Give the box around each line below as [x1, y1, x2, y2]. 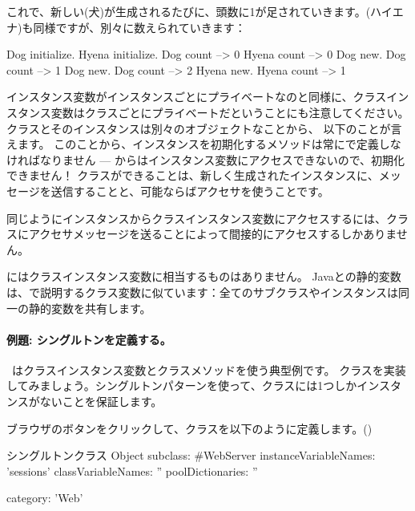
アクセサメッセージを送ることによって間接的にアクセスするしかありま [28, 225, 397, 242]
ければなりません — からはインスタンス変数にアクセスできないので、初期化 [6, 151, 405, 168]
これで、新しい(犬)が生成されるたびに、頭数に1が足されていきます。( [6, 3, 371, 19]
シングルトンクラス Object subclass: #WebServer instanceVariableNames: [6, 447, 376, 464]
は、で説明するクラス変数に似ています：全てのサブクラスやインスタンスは [6, 283, 398, 300]
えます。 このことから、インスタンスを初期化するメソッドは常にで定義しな [6, 136, 401, 152]
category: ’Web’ [6, 489, 83, 506]
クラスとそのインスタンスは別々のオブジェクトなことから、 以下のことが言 [6, 120, 402, 136]
